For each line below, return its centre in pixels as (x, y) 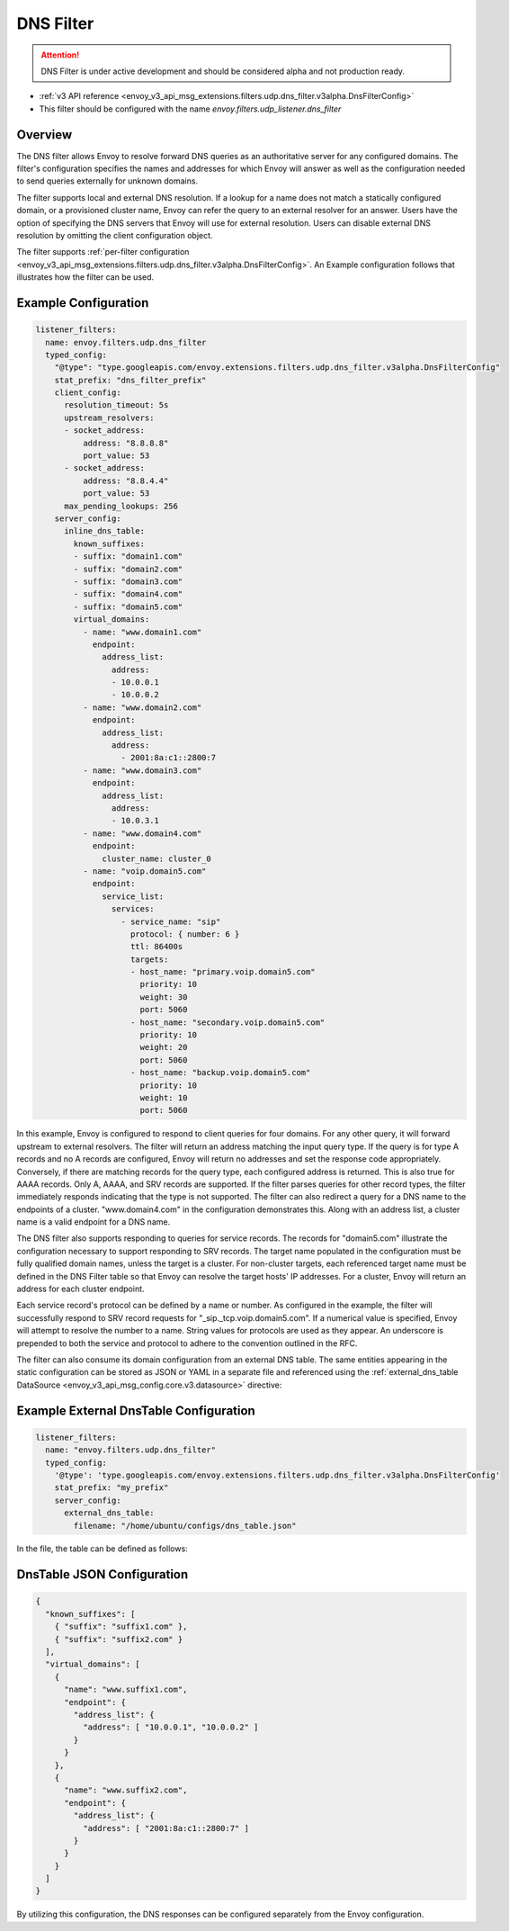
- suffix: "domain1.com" (128, 557)
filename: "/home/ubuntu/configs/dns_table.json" (185, 1526)
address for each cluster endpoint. (80, 1289)
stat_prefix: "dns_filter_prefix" (130, 380)
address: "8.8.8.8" (125, 443)
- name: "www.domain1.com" (142, 632)
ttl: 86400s (157, 947)
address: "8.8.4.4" (125, 481)
